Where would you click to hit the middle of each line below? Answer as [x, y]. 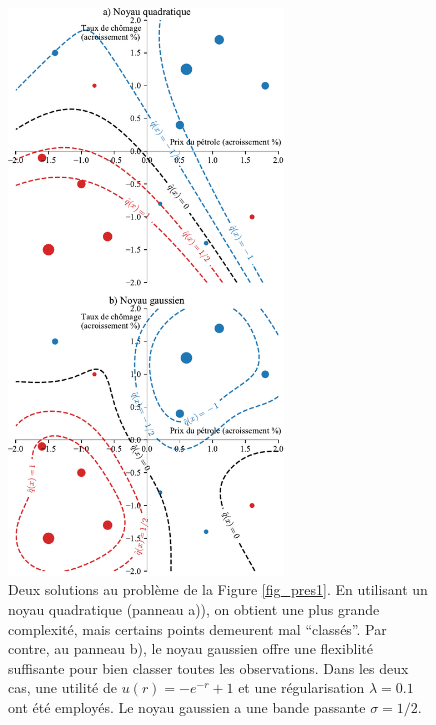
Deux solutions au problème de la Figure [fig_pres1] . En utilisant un [218, 589]
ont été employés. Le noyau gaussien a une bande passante [187, 706]
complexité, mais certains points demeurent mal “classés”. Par [197, 628]
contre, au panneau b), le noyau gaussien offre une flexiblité [191, 648]
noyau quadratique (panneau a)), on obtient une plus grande [194, 609]
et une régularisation [301, 687]
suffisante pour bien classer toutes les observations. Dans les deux [208, 667]
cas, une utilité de [62, 687]
